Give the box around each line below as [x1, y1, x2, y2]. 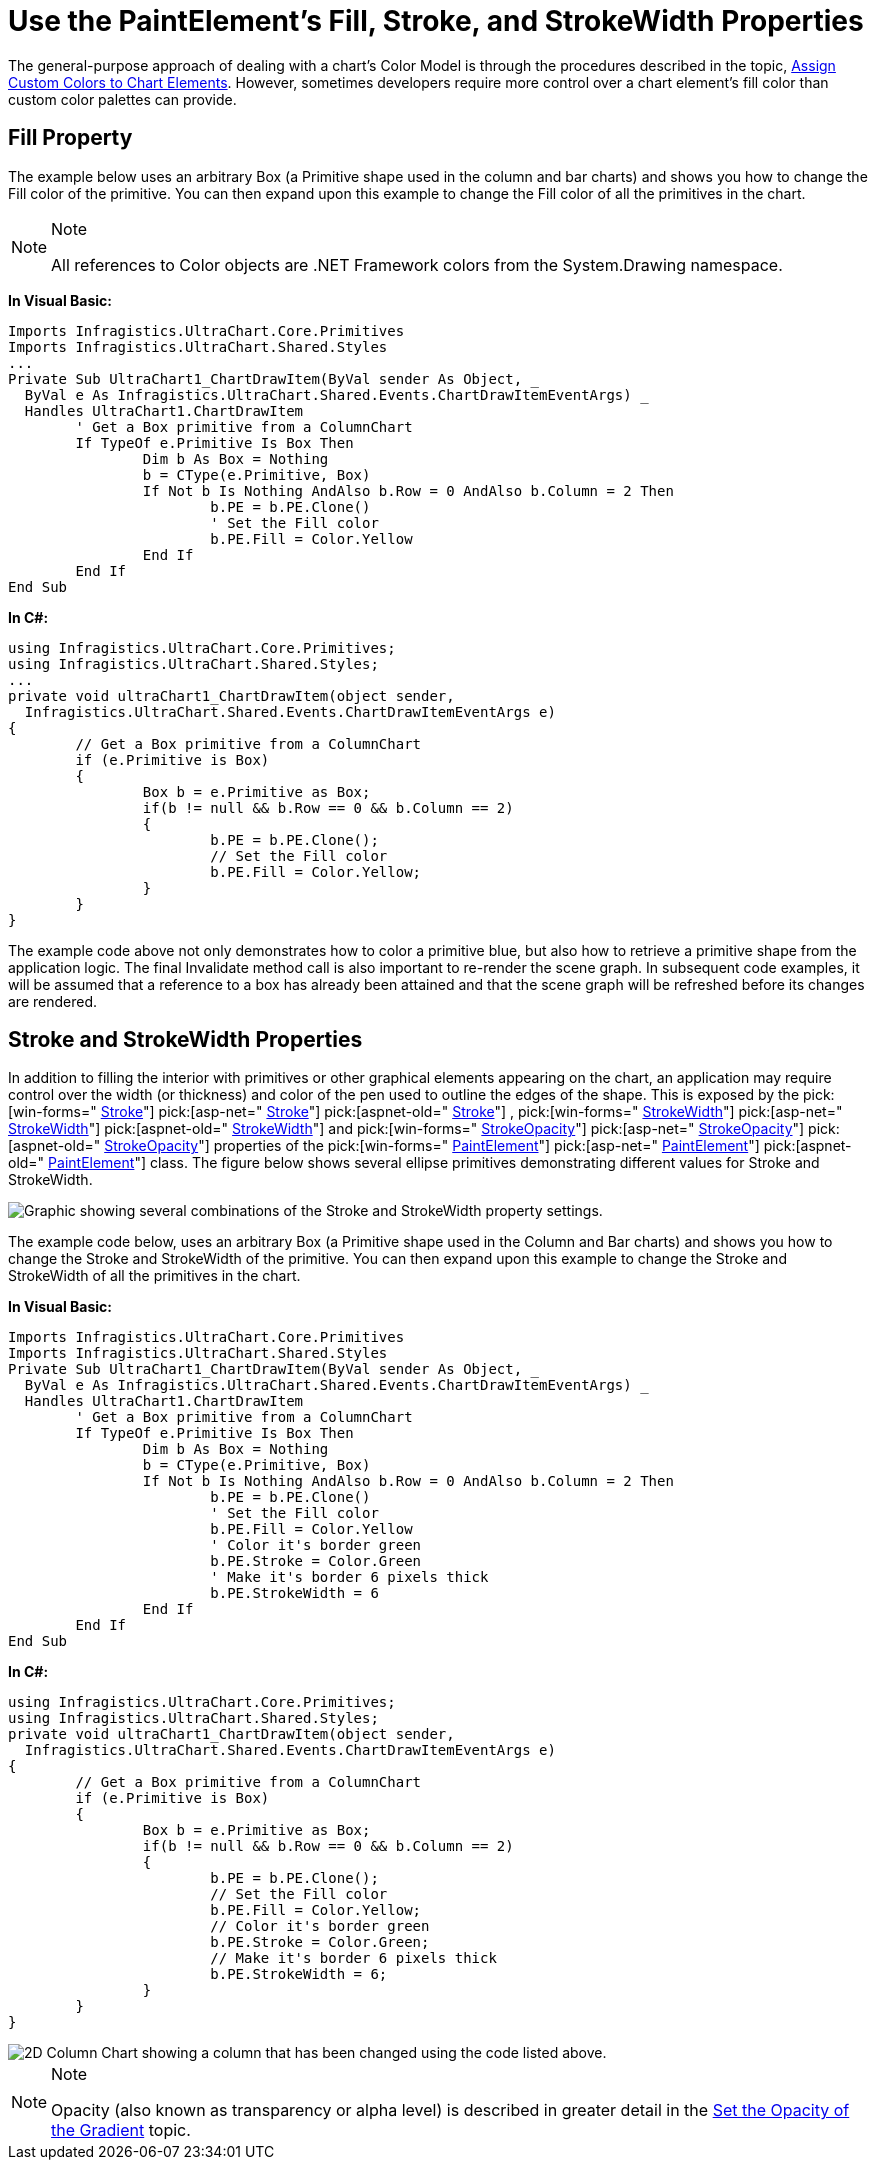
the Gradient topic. [51, 2120, 191, 2141]
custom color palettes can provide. [8, 90, 237, 108]
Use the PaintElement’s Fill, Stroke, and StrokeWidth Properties [8, 4, 864, 38]
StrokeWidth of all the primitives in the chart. [8, 1267, 301, 1285]
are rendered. [8, 992, 98, 1010]
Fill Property [8, 125, 133, 151]
